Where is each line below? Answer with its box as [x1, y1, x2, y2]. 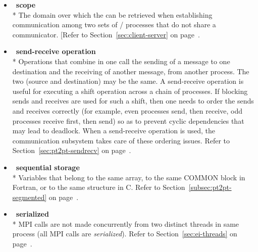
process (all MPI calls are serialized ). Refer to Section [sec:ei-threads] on [12, 228, 237, 239]
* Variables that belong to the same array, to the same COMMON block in [12, 172, 245, 182]
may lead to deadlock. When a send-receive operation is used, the [12, 125, 216, 136]
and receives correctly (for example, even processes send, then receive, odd [12, 105, 242, 116]
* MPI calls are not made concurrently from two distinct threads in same [12, 218, 239, 229]
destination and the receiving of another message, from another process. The [12, 66, 249, 76]
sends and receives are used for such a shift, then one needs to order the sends [12, 95, 254, 106]
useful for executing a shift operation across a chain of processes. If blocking [12, 85, 248, 96]
